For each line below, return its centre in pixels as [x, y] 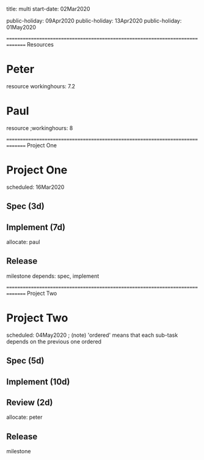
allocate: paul [23, 242]
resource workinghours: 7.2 [41, 86]
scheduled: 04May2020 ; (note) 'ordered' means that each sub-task [92, 335]
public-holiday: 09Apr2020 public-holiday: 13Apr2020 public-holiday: [94, 21]
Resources [40, 44]
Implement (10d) [38, 382]
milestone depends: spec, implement [53, 276]
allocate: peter [24, 417]
